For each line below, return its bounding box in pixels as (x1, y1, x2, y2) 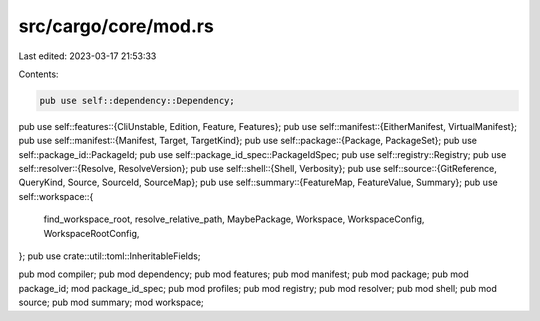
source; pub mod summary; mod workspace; (18, 296, 204, 309)
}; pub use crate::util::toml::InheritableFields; (18, 250, 201, 262)
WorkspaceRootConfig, (43, 227, 140, 239)
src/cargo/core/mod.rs (18, 15, 214, 37)
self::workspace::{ (18, 190, 94, 202)
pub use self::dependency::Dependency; (39, 95, 235, 106)
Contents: (18, 68, 59, 80)
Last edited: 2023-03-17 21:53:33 (18, 50, 157, 62)
